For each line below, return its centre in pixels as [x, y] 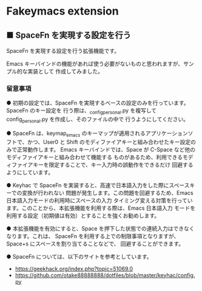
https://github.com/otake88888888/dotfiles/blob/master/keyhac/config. [105, 275]
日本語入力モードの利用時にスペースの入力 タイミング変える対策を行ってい [99, 200]
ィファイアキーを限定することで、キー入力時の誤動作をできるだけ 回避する [100, 165]
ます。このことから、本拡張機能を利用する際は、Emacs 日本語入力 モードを [101, 208]
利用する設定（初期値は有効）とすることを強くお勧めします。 [83, 215]
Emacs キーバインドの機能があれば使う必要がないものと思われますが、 [95, 64]
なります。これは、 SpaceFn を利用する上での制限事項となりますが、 [93, 236]
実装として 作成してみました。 [65, 71]
